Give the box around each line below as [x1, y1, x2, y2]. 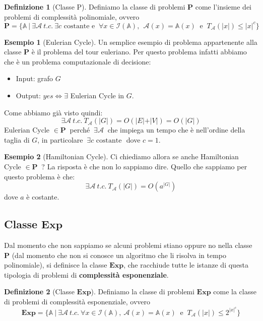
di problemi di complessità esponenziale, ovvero [4, 296, 151, 306]
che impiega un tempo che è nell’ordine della [107, 124, 245, 135]
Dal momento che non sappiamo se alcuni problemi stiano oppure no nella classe [4, 240, 252, 250]
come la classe [213, 286, 256, 297]
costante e [63, 22, 95, 30]
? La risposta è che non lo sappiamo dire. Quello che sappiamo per [41, 161, 247, 172]
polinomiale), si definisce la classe [4, 260, 107, 270]
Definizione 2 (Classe [4, 286, 75, 297]
